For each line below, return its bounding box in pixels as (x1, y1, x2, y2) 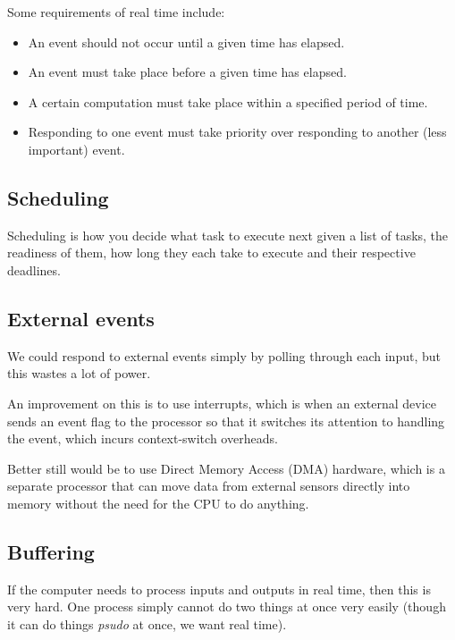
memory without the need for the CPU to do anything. (7, 493, 309, 512)
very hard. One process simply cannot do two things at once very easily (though (7, 597, 446, 616)
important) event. (28, 139, 125, 158)
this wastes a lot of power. (7, 364, 151, 383)
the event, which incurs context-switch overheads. (7, 429, 278, 448)
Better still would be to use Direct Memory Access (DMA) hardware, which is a (7, 459, 445, 477)
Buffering (7, 537, 95, 565)
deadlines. (7, 260, 61, 279)
